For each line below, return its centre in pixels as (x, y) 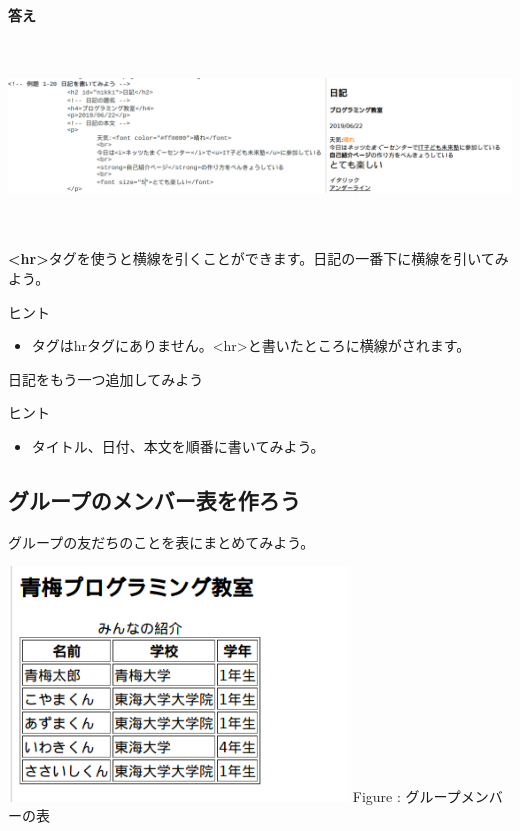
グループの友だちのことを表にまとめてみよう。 (161, 541)
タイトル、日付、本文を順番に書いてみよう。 (178, 445)
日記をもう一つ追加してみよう (106, 378)
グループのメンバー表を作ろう (154, 499)
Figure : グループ (406, 795)
